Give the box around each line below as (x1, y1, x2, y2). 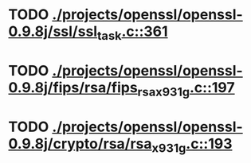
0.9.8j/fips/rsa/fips (8, 78, 138, 96)
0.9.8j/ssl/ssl (8, 22, 98, 41)
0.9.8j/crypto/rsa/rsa (8, 134, 153, 153)
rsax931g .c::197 (137, 78, 235, 99)
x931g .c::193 (151, 134, 233, 156)
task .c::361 (96, 22, 169, 43)
